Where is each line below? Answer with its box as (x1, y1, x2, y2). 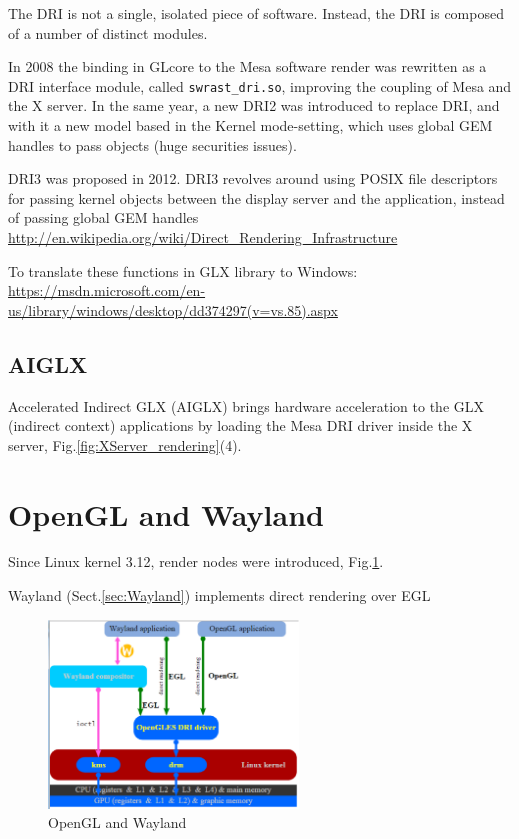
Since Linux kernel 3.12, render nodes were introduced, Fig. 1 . (8, 551, 384, 572)
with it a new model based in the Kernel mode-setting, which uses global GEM (8, 115, 493, 136)
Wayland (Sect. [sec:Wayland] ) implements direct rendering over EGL (8, 585, 431, 606)
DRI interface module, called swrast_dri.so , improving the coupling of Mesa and (8, 75, 512, 96)
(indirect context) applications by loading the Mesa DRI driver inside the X (8, 415, 473, 436)
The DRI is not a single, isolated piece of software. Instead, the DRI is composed (8, 3, 504, 23)
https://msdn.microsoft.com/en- (8, 280, 206, 301)
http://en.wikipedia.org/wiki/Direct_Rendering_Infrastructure (8, 227, 398, 247)
